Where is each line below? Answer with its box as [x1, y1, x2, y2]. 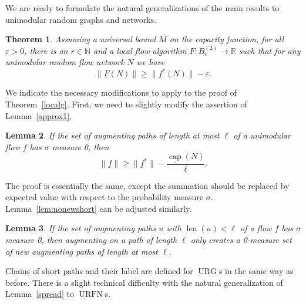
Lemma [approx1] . [5, 109, 72, 121]
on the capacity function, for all [169, 33, 284, 45]
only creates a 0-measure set [190, 234, 292, 246]
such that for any [238, 44, 301, 56]
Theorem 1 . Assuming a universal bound [5, 33, 156, 45]
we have [136, 56, 165, 68]
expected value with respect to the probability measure [5, 191, 204, 203]
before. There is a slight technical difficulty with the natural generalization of [5, 276, 283, 288]
